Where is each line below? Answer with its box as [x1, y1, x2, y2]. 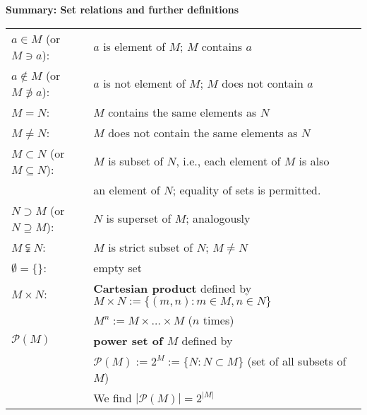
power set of [93, 332, 163, 349]
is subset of [108, 153, 164, 170]
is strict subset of [108, 238, 193, 255]
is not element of [103, 75, 186, 92]
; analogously [186, 210, 251, 227]
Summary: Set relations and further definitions [6, 2, 239, 16]
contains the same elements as [108, 103, 257, 120]
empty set [93, 259, 142, 276]
